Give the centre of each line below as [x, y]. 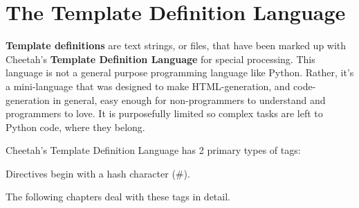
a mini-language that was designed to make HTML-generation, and [148, 86]
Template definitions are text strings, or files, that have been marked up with [176, 45]
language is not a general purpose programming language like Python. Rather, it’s [180, 72]
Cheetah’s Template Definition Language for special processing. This [160, 59]
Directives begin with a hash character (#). [98, 173]
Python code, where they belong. [75, 127]
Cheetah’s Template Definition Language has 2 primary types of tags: [153, 150]
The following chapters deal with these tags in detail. [118, 197]
